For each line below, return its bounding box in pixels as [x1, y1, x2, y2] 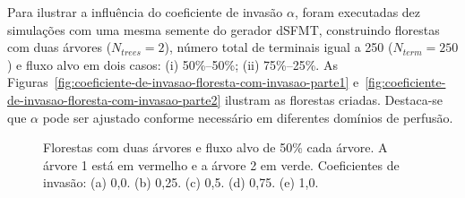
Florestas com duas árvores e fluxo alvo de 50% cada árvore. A [43, 138, 388, 157]
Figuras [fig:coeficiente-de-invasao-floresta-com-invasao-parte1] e [7, 73, 359, 91]
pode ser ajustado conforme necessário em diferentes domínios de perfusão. [42, 108, 453, 126]
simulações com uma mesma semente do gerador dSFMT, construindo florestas [7, 20, 440, 39]
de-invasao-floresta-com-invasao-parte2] [7, 90, 221, 108]
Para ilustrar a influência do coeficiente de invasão [7, 3, 283, 21]
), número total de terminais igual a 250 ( [164, 38, 393, 56]
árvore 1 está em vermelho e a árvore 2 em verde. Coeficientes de [43, 155, 400, 174]
